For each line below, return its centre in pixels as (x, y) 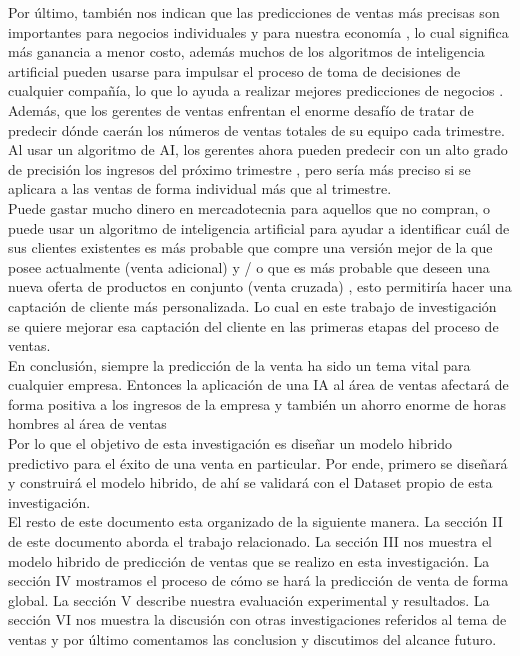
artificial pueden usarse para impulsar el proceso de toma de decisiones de (234, 70)
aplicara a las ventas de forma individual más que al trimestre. (200, 188)
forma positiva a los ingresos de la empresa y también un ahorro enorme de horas (257, 403)
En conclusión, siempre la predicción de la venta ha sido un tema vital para (239, 364)
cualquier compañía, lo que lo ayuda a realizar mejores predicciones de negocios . (256, 90)
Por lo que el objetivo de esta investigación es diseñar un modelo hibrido (230, 443)
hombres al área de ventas (87, 423)
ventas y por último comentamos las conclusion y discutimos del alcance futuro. (252, 639)
